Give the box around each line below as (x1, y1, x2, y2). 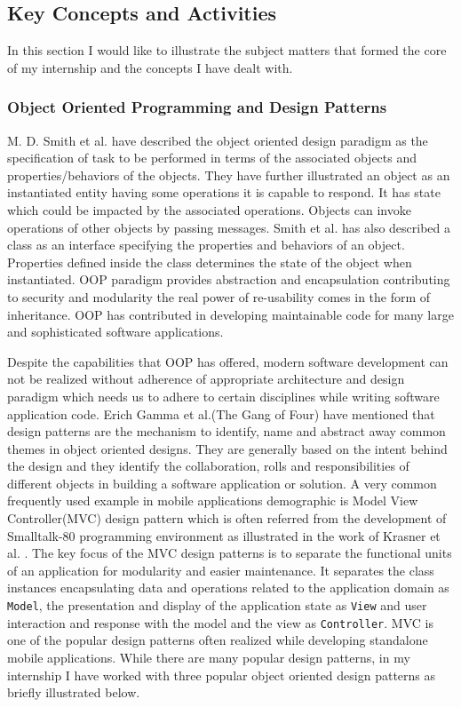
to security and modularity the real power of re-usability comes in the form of (7, 287, 431, 306)
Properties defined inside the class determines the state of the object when (7, 252, 412, 271)
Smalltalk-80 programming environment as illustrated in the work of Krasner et (7, 526, 441, 544)
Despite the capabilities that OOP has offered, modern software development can (7, 352, 449, 370)
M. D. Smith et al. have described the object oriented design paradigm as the (7, 131, 428, 149)
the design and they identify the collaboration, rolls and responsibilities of (7, 457, 409, 475)
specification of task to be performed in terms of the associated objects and (7, 148, 417, 167)
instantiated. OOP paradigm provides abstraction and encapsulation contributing (7, 270, 450, 289)
